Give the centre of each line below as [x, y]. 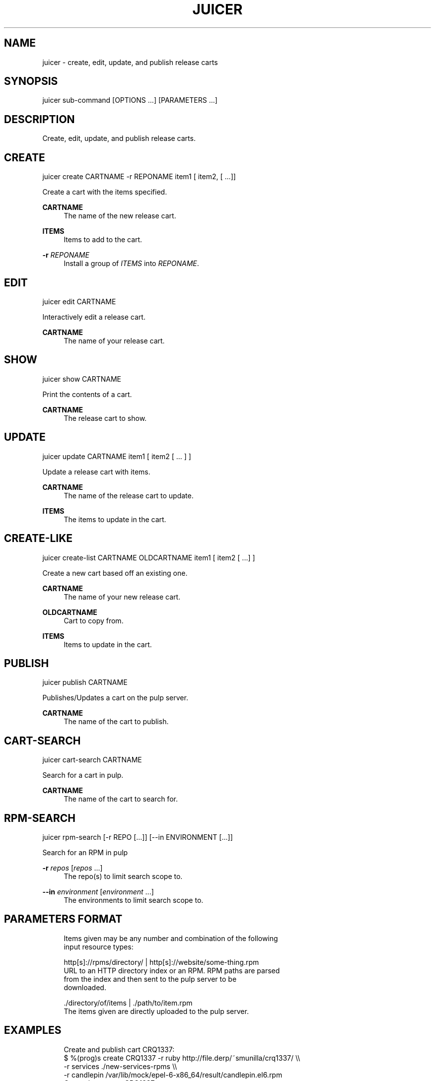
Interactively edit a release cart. [94, 317]
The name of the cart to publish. [116, 722]
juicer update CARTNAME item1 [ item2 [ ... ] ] [117, 456]
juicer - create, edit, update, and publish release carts [130, 62]
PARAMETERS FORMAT [63, 919]
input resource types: [99, 946]
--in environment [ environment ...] [98, 892]
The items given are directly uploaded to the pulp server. [156, 1011]
